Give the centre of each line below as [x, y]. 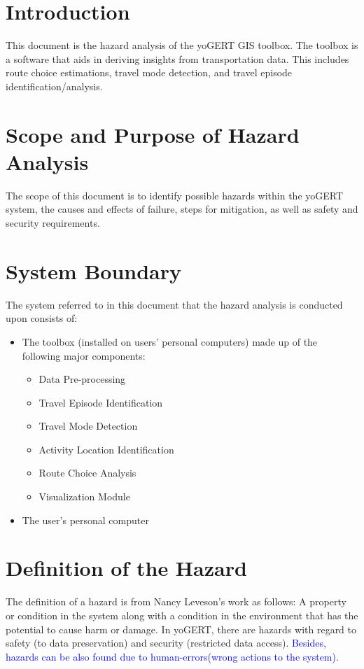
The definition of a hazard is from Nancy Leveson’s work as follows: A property [176, 601]
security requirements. [53, 223]
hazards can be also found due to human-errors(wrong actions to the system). [172, 656]
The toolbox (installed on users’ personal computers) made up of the [170, 341]
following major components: [84, 355]
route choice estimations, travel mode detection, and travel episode [149, 72]
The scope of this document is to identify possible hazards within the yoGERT [175, 195]
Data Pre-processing [82, 379]
